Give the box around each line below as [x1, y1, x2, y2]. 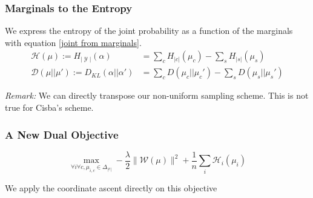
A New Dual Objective [5, 127, 119, 142]
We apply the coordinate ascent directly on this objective [5, 181, 217, 194]
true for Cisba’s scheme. [5, 101, 94, 114]
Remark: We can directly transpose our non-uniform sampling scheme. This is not [5, 89, 309, 102]
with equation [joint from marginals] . [5, 36, 142, 48]
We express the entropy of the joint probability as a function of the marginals [5, 24, 293, 37]
